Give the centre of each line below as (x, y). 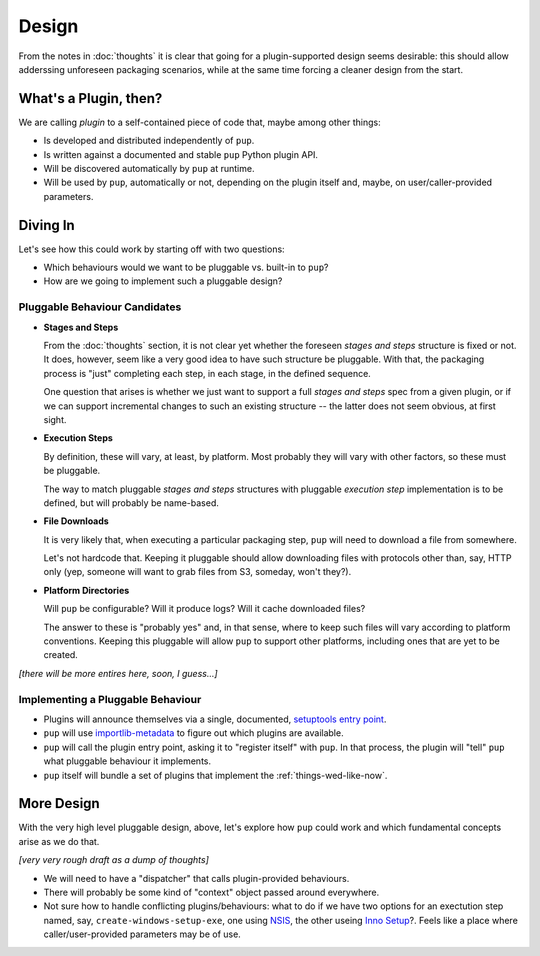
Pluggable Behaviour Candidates (100, 307)
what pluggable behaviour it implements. (127, 761)
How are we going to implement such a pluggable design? (163, 281)
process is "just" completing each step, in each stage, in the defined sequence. (207, 373)
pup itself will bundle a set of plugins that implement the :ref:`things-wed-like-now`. (215, 775)
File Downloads (76, 521)
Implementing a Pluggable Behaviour (110, 699)
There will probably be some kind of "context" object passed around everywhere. (211, 892)
